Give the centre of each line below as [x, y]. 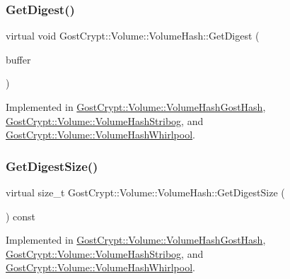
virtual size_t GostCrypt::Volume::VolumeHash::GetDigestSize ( [145, 192]
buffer [18, 59]
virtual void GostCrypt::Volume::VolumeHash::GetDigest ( [133, 36]
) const [21, 216]
